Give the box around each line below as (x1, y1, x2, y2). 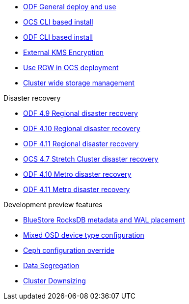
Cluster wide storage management (23, 79, 135, 87)
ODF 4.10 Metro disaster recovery (23, 170, 132, 178)
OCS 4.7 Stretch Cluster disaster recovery (23, 155, 159, 163)
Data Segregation (23, 261, 80, 270)
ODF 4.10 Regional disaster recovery (23, 124, 140, 133)
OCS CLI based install (23, 18, 93, 26)
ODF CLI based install (23, 33, 93, 41)
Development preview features (3, 200, 103, 209)
